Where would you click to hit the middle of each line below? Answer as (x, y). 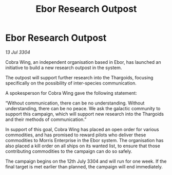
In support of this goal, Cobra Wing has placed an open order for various (82, 129)
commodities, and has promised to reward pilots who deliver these (76, 135)
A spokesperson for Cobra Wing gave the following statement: (71, 93)
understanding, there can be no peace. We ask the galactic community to (83, 108)
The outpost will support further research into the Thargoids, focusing (79, 77)
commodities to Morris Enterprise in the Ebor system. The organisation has (84, 140)
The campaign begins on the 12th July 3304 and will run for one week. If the (86, 161)
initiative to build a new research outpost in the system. (64, 67)
